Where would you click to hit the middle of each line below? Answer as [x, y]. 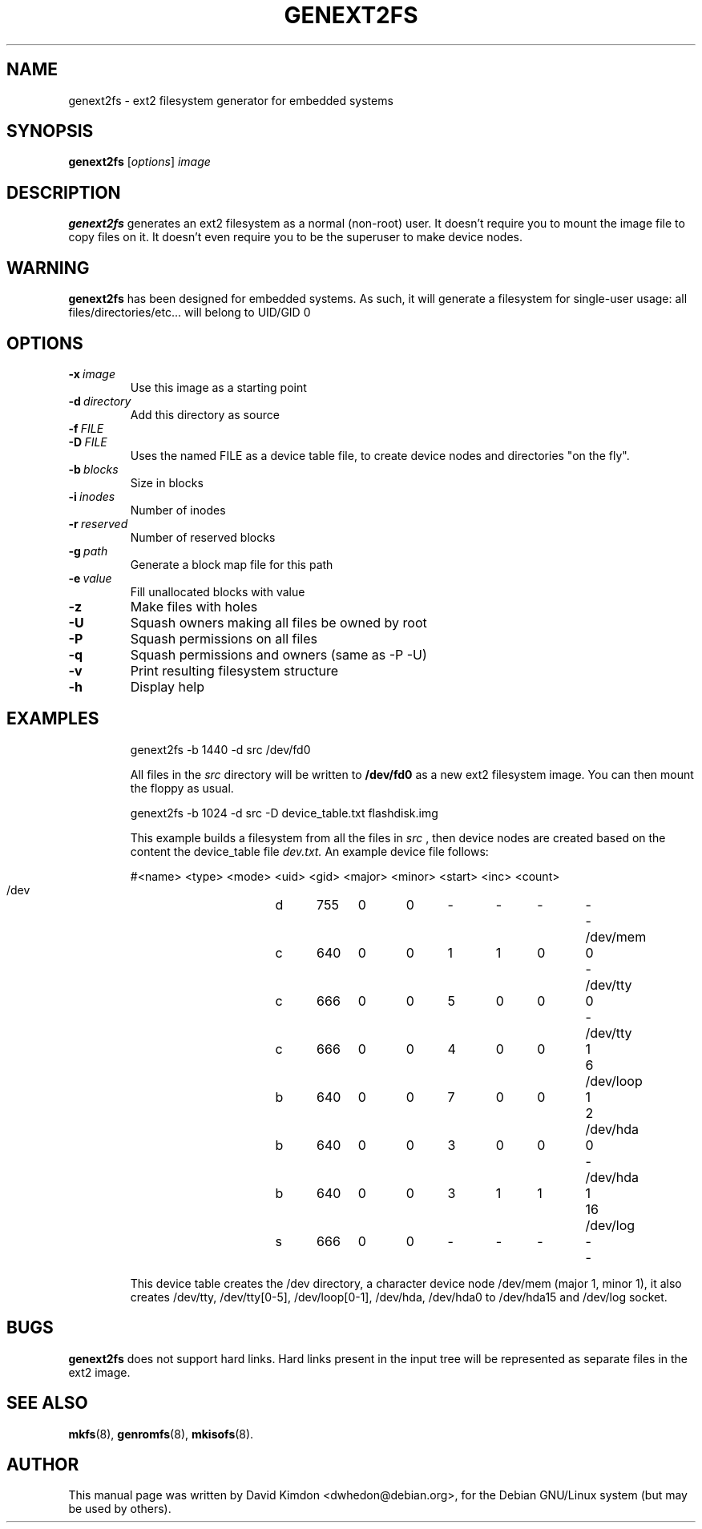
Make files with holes [194, 606]
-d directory [100, 401]
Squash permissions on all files [224, 638]
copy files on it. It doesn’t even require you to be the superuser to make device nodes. [296, 237]
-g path [88, 551]
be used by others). [120, 1509]
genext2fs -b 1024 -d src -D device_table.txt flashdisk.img [284, 813]
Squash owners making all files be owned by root [278, 622]
